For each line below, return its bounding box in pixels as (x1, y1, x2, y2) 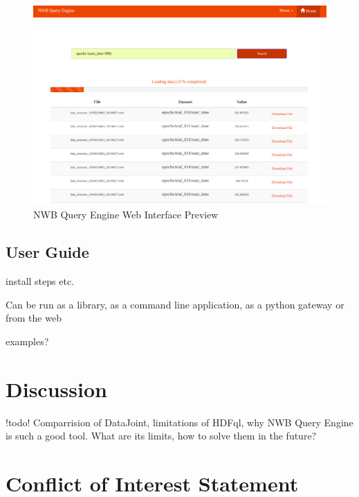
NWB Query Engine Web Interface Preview (33, 207, 219, 222)
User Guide (6, 241, 89, 263)
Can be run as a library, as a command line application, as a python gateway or (6, 297, 344, 311)
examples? (6, 333, 49, 348)
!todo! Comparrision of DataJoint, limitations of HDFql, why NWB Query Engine (6, 415, 353, 429)
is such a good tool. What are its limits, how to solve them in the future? (6, 428, 317, 443)
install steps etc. (6, 274, 74, 288)
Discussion (6, 374, 107, 403)
